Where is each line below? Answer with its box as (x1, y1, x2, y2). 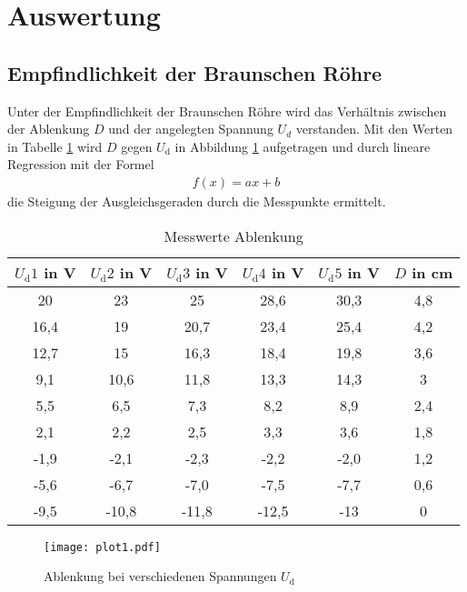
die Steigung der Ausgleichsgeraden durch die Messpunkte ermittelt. (7, 191, 386, 210)
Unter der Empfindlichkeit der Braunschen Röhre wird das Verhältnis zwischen (7, 101, 447, 120)
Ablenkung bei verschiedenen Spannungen (44, 567, 277, 586)
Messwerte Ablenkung (164, 225, 303, 246)
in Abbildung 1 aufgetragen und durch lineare (174, 136, 431, 156)
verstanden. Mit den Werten (295, 119, 453, 138)
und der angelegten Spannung (108, 119, 273, 138)
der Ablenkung (7, 119, 90, 138)
